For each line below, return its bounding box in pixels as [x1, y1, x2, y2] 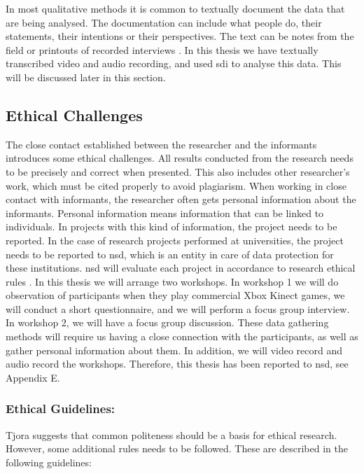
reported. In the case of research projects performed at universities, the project [6, 232, 344, 247]
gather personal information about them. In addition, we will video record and [6, 342, 342, 357]
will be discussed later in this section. [6, 69, 166, 84]
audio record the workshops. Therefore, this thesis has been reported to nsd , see [6, 356, 349, 371]
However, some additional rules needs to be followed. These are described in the [6, 441, 348, 456]
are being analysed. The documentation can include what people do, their [6, 15, 322, 29]
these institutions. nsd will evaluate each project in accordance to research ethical [6, 260, 356, 275]
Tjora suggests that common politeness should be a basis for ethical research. [6, 427, 337, 442]
